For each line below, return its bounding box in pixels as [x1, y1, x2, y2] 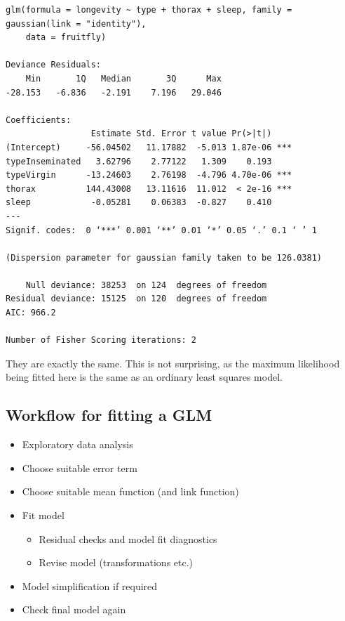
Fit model [22, 508, 65, 523]
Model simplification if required [22, 578, 158, 593]
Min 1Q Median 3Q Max [25, 73, 222, 84]
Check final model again [22, 602, 126, 617]
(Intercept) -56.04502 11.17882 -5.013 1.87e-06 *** [6, 142, 292, 152]
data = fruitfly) [25, 32, 107, 43]
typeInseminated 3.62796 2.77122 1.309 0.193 [6, 156, 272, 166]
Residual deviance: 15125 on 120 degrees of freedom [6, 294, 267, 304]
